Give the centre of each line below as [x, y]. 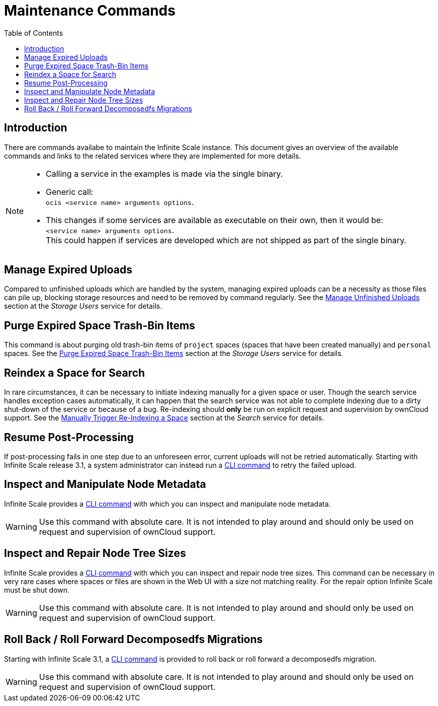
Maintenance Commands [90, 11]
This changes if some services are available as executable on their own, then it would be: [215, 220]
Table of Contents [34, 33]
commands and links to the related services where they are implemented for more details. [153, 156]
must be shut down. [37, 590]
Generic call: [70, 192]
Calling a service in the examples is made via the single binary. [164, 173]
